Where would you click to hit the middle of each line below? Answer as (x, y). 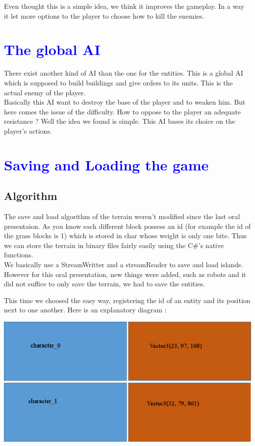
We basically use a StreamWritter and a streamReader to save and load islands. (124, 265)
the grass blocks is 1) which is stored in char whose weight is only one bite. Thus (126, 236)
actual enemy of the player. (45, 92)
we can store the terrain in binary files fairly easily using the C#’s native (114, 245)
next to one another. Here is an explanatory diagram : (85, 310)
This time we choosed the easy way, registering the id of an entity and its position (127, 300)
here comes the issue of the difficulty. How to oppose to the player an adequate (122, 111)
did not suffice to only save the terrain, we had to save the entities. (104, 284)
